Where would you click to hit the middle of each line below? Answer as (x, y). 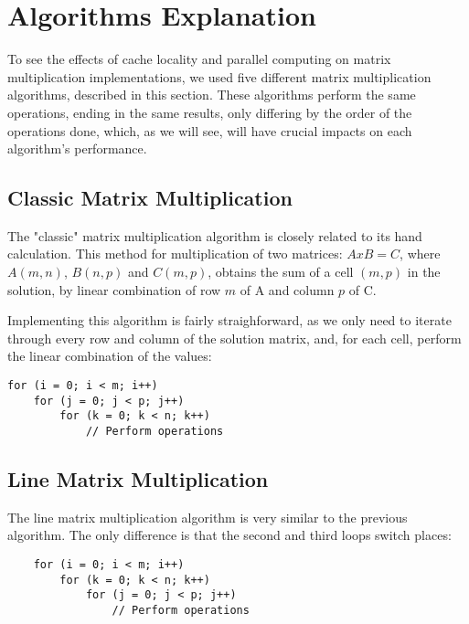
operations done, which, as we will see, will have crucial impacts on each (210, 130)
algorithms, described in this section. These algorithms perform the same (212, 95)
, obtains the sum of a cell (281, 272)
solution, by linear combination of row (114, 289)
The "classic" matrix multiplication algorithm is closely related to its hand (215, 235)
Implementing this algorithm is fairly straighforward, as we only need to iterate (229, 320)
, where (420, 254)
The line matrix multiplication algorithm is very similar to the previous (208, 517)
